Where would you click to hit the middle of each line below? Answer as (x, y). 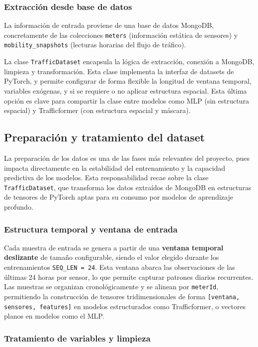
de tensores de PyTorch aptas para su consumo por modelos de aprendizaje (119, 197)
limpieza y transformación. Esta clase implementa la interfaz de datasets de (119, 71)
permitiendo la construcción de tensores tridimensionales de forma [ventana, (122, 296)
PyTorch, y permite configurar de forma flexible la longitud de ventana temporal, (128, 81)
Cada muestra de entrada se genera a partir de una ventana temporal (114, 247)
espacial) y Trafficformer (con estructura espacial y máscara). (97, 110)
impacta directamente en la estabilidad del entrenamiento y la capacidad (115, 168)
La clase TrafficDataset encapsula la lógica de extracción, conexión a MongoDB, (129, 61)
